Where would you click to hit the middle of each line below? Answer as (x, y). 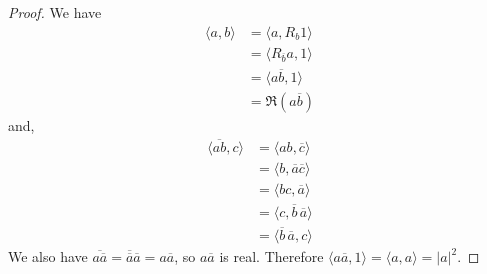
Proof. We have (55, 12)
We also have (48, 256)
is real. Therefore (271, 256)
